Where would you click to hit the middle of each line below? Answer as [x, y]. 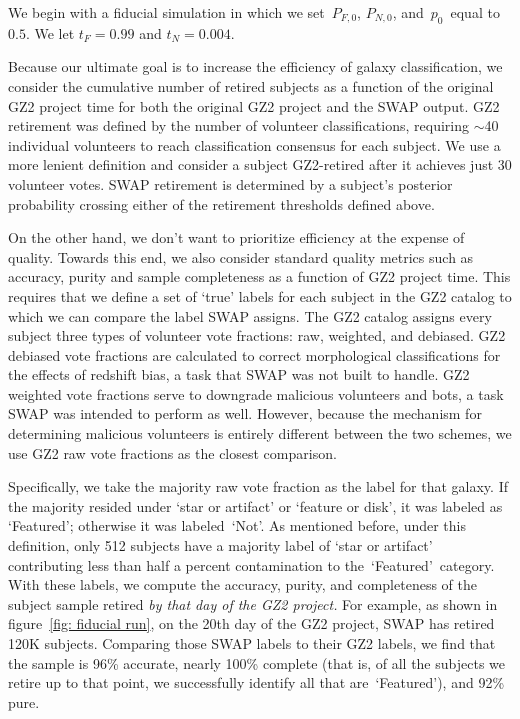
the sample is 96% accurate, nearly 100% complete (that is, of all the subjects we [256, 662]
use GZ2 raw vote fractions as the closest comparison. [172, 452]
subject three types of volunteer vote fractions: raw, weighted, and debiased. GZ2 [257, 335]
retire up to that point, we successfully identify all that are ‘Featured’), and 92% [256, 682]
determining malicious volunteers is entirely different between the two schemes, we [260, 433]
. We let [50, 32]
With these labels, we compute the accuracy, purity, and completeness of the [242, 584]
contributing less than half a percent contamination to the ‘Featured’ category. [251, 564]
